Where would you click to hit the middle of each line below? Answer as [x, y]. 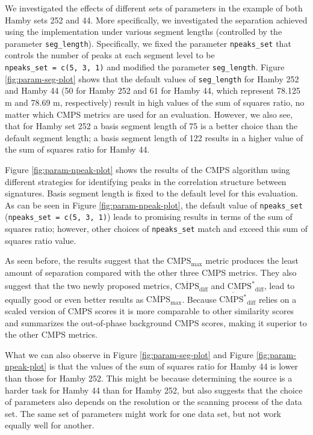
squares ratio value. [41, 240]
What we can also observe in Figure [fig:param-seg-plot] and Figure [129, 354]
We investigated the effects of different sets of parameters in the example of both [154, 8]
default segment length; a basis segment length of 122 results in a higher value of [154, 137]
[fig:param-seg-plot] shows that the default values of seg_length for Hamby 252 [152, 78]
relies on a [277, 299]
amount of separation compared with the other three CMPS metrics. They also [151, 272]
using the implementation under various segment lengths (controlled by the [144, 32]
